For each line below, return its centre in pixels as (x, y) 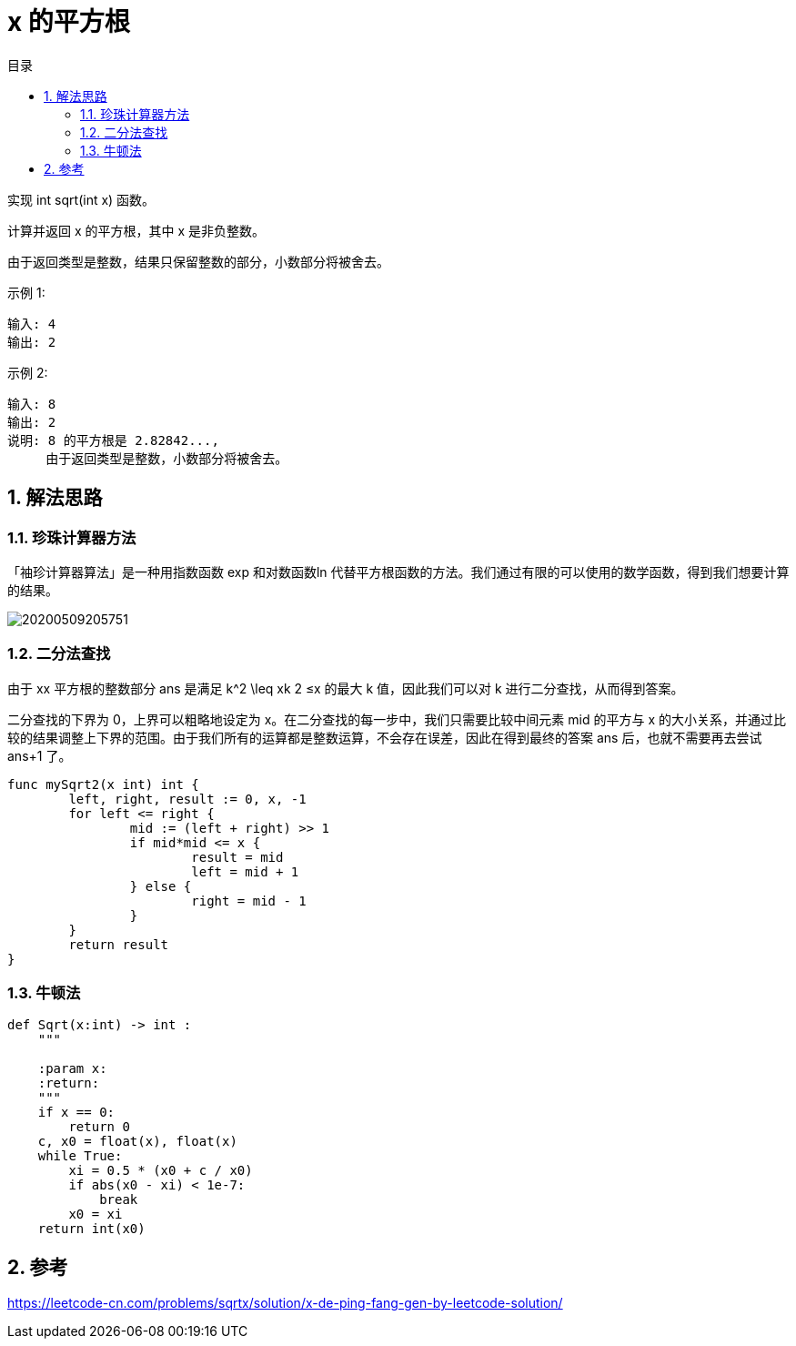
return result (119, 944)
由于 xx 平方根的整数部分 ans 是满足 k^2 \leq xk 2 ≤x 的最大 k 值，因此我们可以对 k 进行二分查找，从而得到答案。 (346, 688)
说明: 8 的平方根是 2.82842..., (113, 440)
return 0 (99, 1127)
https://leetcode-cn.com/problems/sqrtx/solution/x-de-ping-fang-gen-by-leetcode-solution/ (285, 1303)
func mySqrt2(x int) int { (103, 784)
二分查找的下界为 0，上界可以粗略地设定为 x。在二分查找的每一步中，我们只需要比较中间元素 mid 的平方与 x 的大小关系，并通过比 (397, 719)
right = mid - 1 (249, 901)
